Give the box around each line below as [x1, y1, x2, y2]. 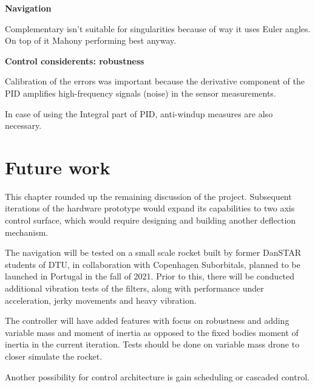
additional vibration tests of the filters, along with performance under [5, 282, 264, 295]
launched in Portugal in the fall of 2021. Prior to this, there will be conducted [5, 270, 295, 283]
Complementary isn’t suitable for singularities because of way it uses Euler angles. [5, 22, 311, 35]
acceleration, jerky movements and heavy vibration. [5, 293, 197, 306]
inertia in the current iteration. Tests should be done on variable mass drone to [5, 338, 300, 351]
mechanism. [5, 225, 49, 238]
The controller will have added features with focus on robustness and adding [5, 314, 290, 327]
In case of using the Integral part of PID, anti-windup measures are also [5, 107, 273, 120]
